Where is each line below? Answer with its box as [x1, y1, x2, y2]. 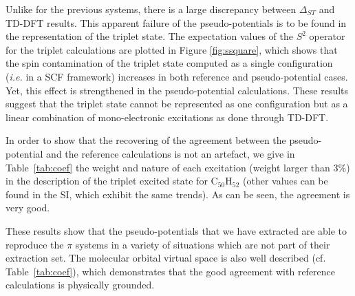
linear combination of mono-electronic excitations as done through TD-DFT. [6, 109, 329, 124]
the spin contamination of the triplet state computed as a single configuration [6, 56, 333, 70]
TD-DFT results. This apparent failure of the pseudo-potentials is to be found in [6, 15, 347, 30]
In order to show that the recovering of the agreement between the [6, 133, 286, 147]
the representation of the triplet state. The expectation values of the [6, 29, 293, 43]
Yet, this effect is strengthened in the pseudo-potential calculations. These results [6, 83, 349, 97]
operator [309, 29, 345, 43]
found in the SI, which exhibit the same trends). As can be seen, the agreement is [6, 187, 350, 201]
